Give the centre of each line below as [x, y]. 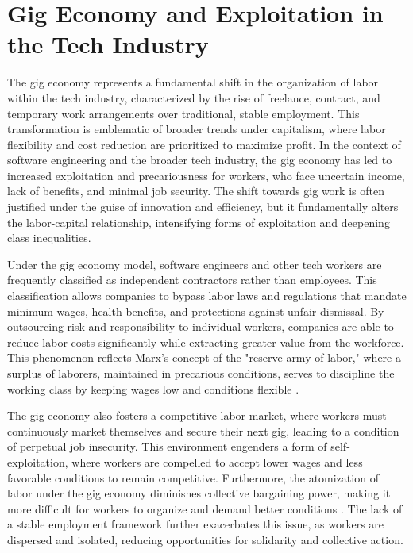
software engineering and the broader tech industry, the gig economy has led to [200, 160]
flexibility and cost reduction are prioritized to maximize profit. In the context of [204, 144]
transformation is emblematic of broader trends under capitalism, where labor [197, 129]
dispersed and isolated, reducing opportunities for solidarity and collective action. [205, 539]
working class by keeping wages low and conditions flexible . [153, 388]
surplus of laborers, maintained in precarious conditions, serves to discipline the [201, 373]
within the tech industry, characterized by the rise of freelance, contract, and [194, 97]
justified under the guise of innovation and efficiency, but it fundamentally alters [203, 207]
